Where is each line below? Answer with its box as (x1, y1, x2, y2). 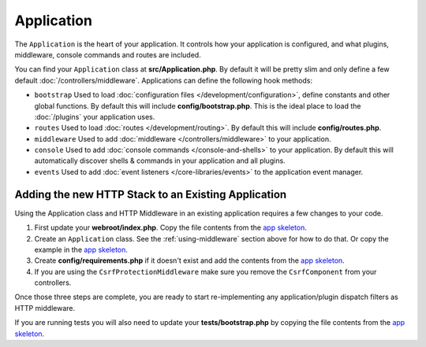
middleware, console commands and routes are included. (14, 50, 201, 59)
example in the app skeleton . (34, 245, 128, 254)
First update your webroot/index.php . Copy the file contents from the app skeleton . (34, 223, 308, 232)
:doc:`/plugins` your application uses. (34, 112, 155, 121)
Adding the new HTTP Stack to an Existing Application (14, 187, 287, 201)
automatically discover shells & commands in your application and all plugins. (34, 156, 286, 165)
